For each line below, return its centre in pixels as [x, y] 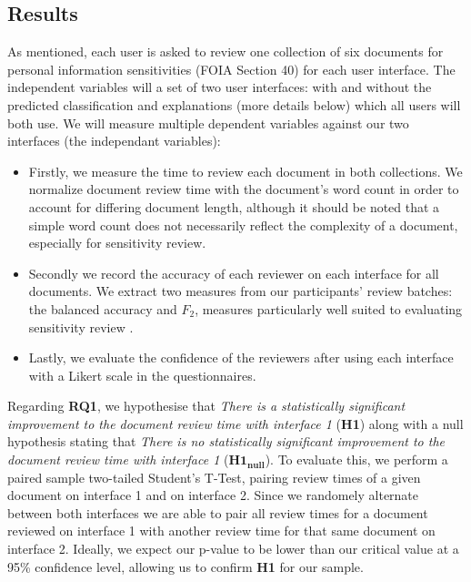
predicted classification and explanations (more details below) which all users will [234, 104]
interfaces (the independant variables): [114, 141]
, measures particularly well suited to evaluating [329, 308]
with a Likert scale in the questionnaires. [142, 375]
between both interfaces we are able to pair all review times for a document [218, 512]
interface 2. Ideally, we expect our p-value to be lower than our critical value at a [233, 549]
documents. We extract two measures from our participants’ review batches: [241, 291]
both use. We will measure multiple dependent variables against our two [208, 123]
